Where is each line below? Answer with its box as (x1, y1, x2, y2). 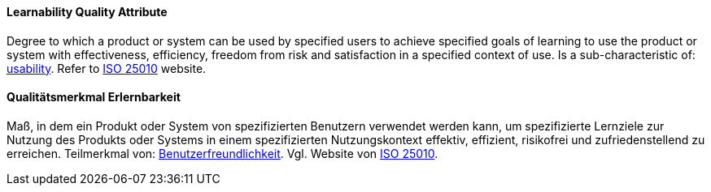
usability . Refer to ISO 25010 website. (7, 61, 207, 75)
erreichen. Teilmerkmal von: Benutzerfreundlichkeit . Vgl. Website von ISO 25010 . (7, 146, 438, 160)
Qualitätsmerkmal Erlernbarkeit (7, 90, 181, 105)
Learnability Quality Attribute (7, 5, 168, 19)
